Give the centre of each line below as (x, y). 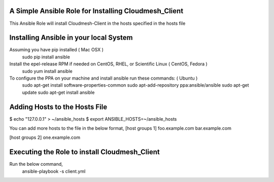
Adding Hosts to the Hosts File (58, 107)
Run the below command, (36, 164)
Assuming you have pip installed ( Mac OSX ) (57, 50)
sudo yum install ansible (47, 71)
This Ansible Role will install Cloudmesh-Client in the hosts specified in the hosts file (97, 23)
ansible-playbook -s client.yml (54, 171)
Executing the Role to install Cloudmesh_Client (84, 152)
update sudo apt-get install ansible (58, 92)
